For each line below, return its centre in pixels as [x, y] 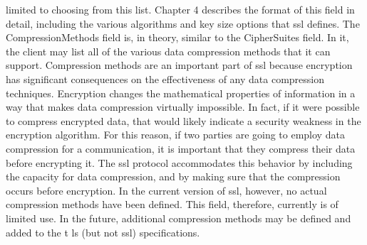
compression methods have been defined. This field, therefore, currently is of [172, 204]
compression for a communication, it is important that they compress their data [181, 148]
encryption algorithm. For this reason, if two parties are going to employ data [175, 135]
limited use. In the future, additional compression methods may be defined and [179, 218]
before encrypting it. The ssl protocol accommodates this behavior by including [179, 162]
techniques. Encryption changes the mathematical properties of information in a [181, 93]
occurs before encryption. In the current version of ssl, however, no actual [166, 190]
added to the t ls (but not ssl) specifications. [103, 232]
